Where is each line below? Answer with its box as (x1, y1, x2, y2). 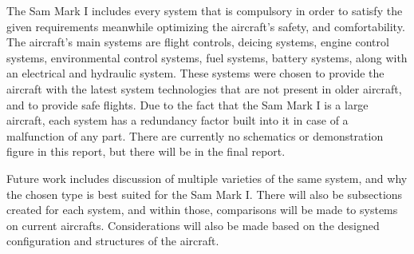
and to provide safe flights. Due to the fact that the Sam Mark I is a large (6, 96, 369, 113)
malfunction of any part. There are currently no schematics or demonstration (6, 127, 384, 144)
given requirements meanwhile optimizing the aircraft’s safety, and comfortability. (6, 18, 405, 34)
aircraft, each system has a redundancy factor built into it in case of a (6, 112, 349, 129)
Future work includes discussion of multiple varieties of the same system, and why (6, 169, 408, 186)
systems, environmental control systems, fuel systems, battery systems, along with (6, 49, 408, 65)
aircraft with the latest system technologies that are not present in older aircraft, (6, 80, 402, 97)
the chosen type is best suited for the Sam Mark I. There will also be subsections (6, 185, 403, 202)
